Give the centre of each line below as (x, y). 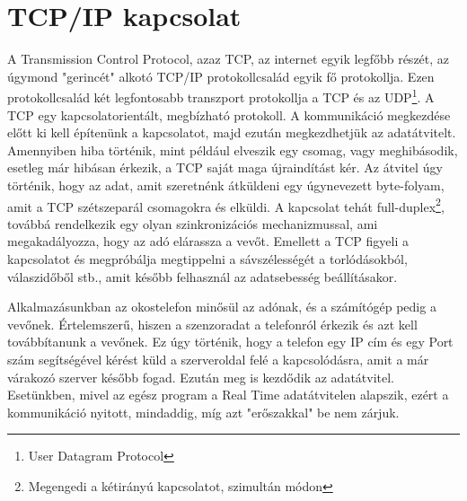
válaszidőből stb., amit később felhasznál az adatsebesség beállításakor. (203, 276)
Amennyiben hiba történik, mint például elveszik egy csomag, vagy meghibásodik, (233, 149)
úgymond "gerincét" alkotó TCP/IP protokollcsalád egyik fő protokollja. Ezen (221, 76)
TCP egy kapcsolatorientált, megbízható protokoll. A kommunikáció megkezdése (229, 114)
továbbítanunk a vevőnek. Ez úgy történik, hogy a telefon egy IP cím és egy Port (230, 342)
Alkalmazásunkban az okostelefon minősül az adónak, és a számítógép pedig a (222, 307)
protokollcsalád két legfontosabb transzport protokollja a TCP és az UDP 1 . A (221, 96)
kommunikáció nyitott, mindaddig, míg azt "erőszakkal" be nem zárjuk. (203, 412)
